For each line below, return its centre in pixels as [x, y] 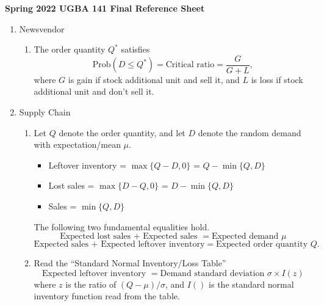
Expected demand [245, 237]
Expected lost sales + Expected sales [129, 237]
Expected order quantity [262, 245]
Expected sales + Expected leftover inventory [119, 245]
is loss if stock [277, 79]
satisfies [135, 49]
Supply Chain [45, 112]
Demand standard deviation [212, 273]
